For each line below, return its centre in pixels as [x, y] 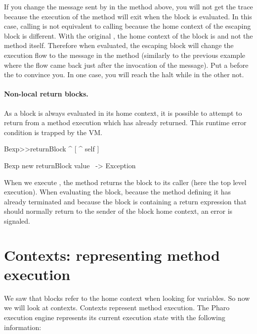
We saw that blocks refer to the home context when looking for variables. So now [127, 298]
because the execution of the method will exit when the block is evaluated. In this [128, 16]
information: [23, 327]
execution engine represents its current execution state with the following [115, 317]
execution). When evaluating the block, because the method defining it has [118, 192]
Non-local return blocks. [46, 94]
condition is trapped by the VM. [53, 132]
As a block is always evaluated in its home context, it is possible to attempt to [123, 113]
